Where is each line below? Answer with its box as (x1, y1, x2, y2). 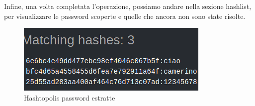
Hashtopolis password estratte (24, 92, 115, 103)
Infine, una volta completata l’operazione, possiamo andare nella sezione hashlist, (4, 1, 252, 11)
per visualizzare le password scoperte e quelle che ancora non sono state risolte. (4, 10, 246, 21)
